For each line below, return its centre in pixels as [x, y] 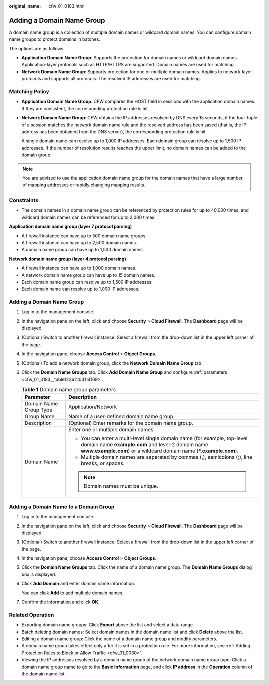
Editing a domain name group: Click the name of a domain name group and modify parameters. [120, 639]
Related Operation [32, 615]
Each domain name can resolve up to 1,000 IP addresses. [81, 289]
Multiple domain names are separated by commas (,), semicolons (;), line [166, 457]
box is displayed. [39, 574]
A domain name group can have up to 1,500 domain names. [83, 250]
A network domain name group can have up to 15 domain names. [89, 275]
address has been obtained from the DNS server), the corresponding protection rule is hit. [114, 131]
